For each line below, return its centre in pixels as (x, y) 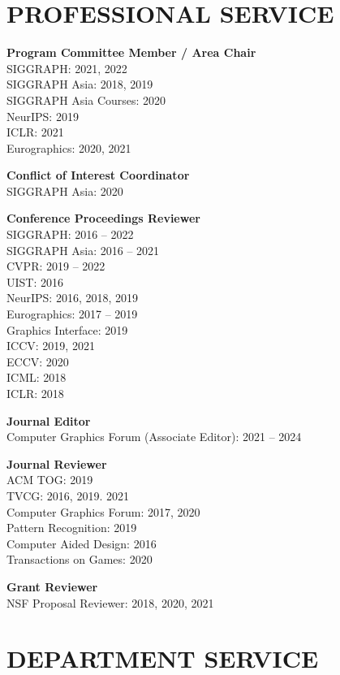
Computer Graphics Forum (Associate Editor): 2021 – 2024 (154, 437)
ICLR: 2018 (35, 393)
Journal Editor (49, 420)
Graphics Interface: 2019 (67, 329)
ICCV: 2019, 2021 (51, 346)
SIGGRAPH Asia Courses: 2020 (86, 100)
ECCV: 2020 (38, 361)
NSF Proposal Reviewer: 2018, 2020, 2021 (110, 602)
